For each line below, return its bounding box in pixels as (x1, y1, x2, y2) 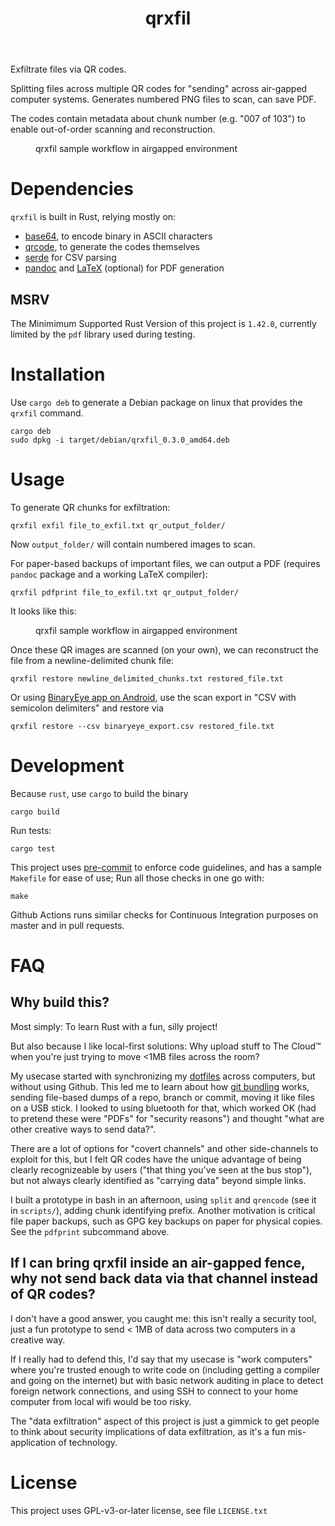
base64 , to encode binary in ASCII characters (24, 230, 213, 242)
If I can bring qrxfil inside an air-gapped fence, (10, 1255, 306, 1272)
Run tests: (10, 824, 52, 836)
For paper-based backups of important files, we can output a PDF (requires (10, 557, 321, 569)
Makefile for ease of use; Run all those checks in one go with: (10, 872, 265, 884)
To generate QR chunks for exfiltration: (10, 501, 171, 513)
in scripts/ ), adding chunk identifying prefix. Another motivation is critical (10, 1204, 316, 1216)
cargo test (10, 843, 56, 854)
